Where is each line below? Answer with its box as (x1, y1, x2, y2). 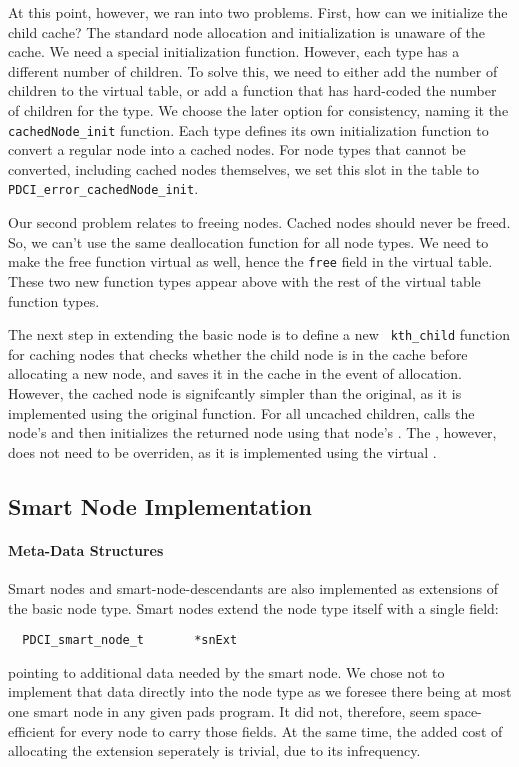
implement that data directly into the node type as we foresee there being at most (8, 681, 512, 702)
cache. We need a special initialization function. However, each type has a (8, 41, 460, 62)
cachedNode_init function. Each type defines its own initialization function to (8, 119, 489, 140)
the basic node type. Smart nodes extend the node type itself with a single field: (8, 597, 499, 618)
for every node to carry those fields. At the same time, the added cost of (59, 720, 503, 741)
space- (444, 700, 482, 721)
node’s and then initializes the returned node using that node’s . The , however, (8, 422, 497, 443)
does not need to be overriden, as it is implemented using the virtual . (8, 441, 437, 462)
